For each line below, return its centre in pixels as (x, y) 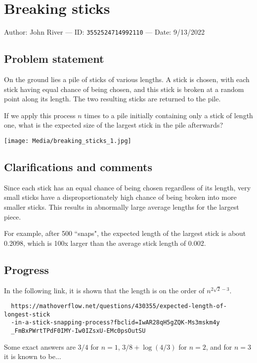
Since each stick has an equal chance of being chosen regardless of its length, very (128, 187)
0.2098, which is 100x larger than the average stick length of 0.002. (105, 243)
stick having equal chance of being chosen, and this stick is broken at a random (124, 89)
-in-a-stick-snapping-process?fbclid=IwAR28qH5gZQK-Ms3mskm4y (115, 323)
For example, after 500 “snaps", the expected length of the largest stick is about (125, 233)
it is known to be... (33, 356)
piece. (13, 216)
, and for (219, 346)
